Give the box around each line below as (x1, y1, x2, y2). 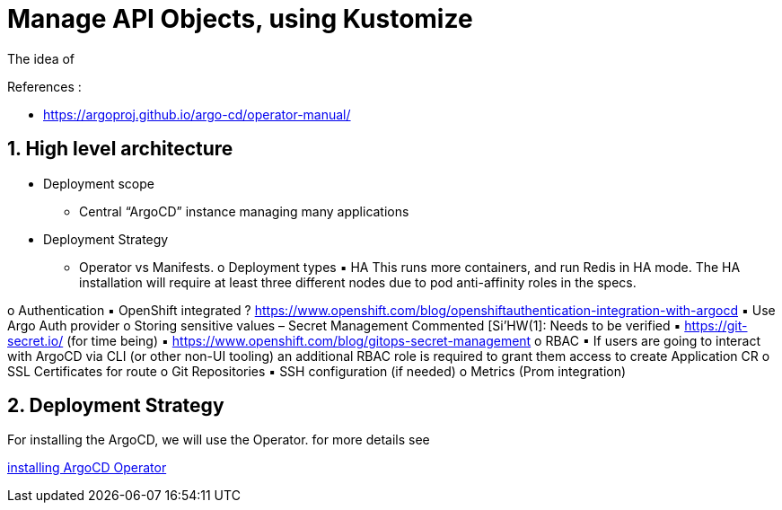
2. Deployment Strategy (7, 394, 224, 418)
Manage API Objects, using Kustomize (7, 4, 473, 34)
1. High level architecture (7, 137, 233, 161)
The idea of (7, 50, 75, 66)
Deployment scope (43, 175, 154, 191)
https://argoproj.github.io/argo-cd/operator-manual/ (43, 106, 351, 122)
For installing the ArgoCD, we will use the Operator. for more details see (7, 432, 430, 448)
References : (7, 78, 82, 94)
